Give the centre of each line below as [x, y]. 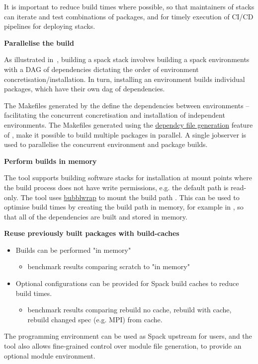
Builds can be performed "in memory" [73, 250]
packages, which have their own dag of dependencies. [85, 89]
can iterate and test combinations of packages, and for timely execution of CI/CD [129, 16]
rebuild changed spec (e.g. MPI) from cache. [95, 319]
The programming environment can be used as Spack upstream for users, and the [128, 336]
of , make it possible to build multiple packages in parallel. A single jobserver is [125, 134]
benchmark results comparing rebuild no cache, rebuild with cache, [129, 310]
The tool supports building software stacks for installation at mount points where [128, 178]
